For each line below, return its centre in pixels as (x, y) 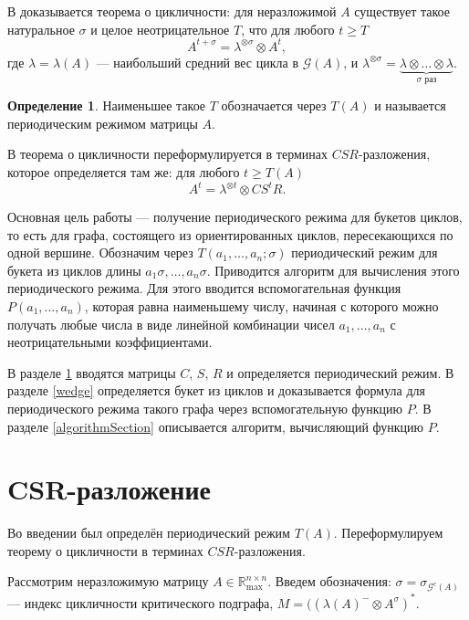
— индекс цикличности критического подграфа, (141, 602)
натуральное (41, 29)
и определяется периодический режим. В (340, 372)
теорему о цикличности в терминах (105, 550)
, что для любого (288, 29)
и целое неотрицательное (160, 29)
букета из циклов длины (74, 270)
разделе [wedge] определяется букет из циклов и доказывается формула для (216, 390)
